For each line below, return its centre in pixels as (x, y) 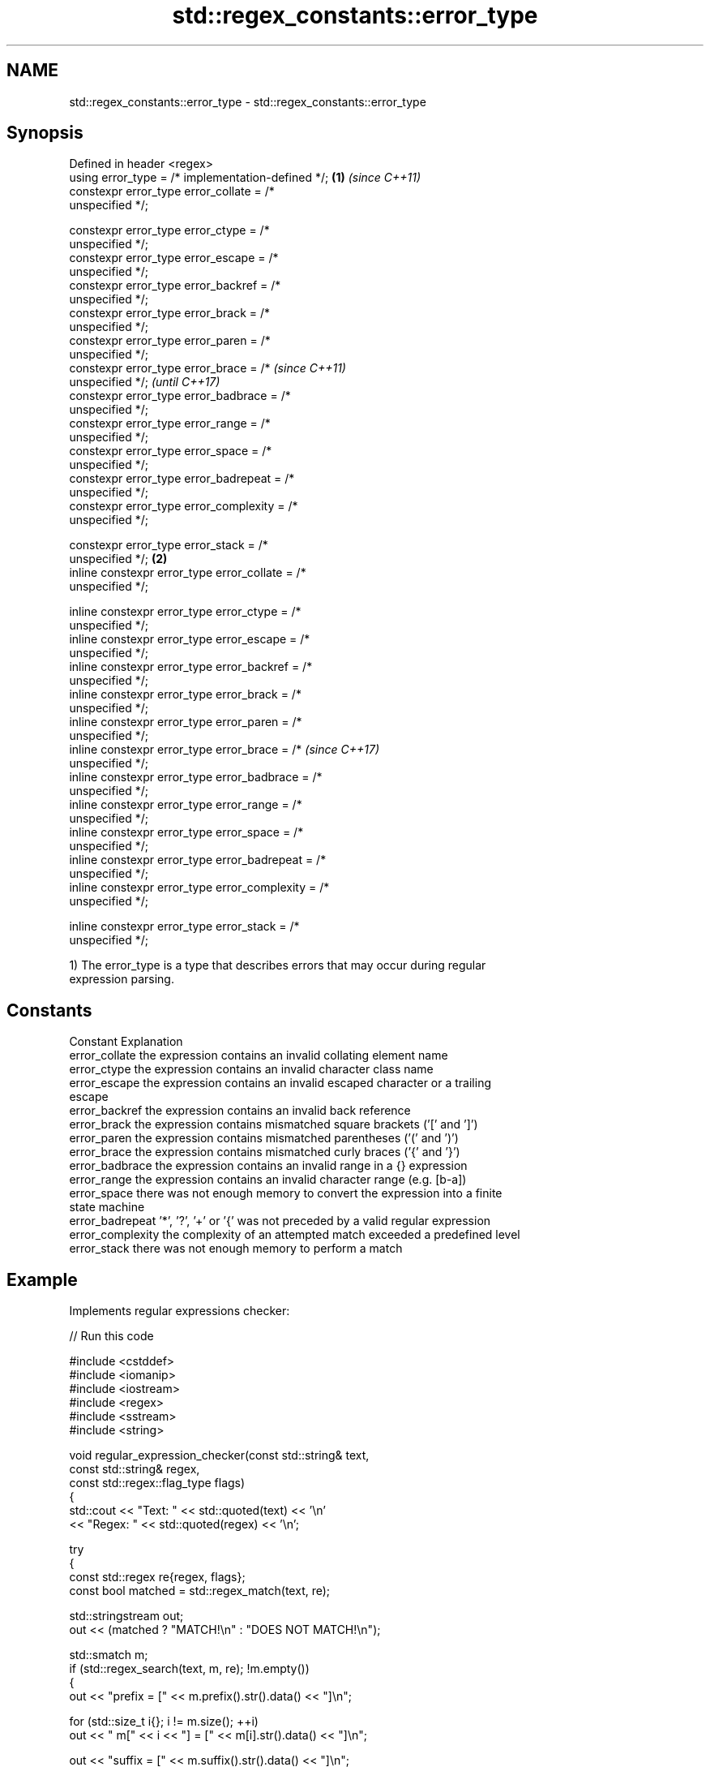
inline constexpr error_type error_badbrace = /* (196, 777)
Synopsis (45, 133)
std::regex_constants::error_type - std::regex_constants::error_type (248, 101)
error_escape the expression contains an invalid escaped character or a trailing (280, 1083)
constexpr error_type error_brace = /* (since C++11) (207, 368)
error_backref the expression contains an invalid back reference (240, 1111)
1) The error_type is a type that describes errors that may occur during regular (278, 965)
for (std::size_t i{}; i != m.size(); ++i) (164, 1722)
